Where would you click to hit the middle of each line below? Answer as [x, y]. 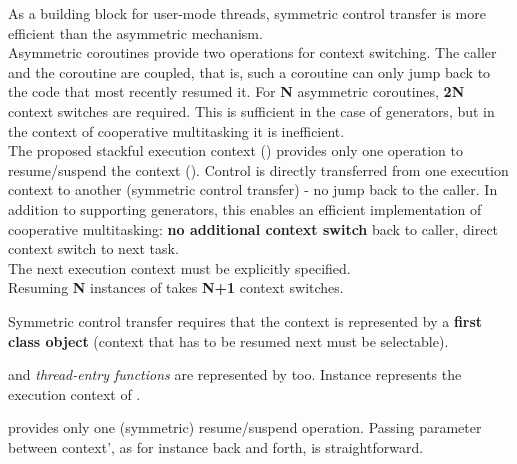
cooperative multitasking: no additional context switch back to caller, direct [253, 228]
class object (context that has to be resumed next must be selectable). [228, 340]
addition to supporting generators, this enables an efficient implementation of [245, 208]
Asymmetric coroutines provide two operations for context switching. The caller [252, 52]
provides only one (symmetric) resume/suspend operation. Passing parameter [245, 427]
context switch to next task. [93, 248]
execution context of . [74, 393]
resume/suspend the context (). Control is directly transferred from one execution [258, 169]
